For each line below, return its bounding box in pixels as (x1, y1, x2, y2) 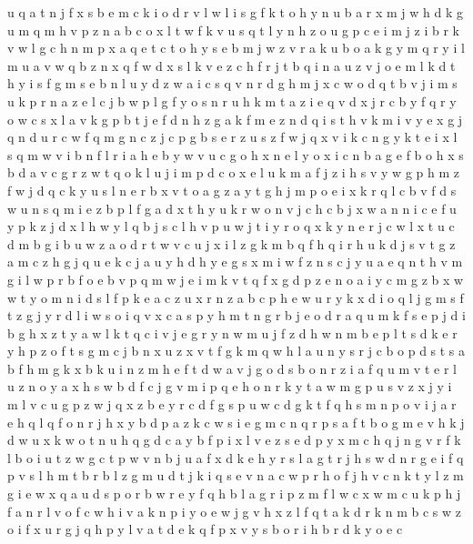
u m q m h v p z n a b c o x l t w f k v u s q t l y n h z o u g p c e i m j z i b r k (7, 20, 459, 39)
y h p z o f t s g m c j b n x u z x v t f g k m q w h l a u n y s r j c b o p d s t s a (7, 341, 466, 360)
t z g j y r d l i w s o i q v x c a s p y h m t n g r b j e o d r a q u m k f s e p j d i (7, 306, 466, 325)
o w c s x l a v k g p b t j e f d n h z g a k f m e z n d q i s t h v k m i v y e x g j (7, 109, 463, 128)
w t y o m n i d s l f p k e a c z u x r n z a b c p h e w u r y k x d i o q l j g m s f (7, 287, 464, 307)
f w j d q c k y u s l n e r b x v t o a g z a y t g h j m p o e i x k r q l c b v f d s (7, 180, 457, 199)
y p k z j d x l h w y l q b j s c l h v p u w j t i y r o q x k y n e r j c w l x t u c (7, 217, 455, 236)
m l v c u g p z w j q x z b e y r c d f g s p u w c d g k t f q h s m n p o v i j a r (7, 395, 457, 414)
